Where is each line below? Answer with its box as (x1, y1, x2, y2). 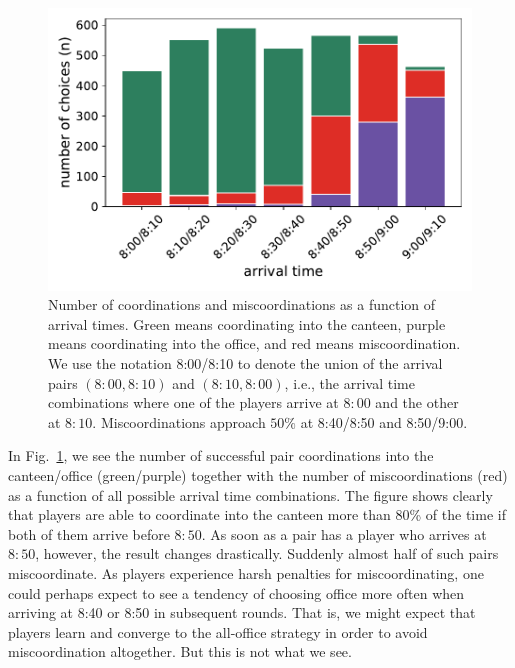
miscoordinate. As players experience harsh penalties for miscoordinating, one (8, 562, 484, 583)
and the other (375, 392, 459, 413)
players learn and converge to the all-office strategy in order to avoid (8, 621, 428, 642)
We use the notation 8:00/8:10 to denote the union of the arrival (48, 353, 443, 374)
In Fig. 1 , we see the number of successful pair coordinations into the (8, 445, 434, 466)
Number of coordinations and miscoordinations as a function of (48, 294, 436, 315)
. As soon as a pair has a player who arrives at (201, 523, 487, 544)
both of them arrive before (8, 523, 170, 544)
